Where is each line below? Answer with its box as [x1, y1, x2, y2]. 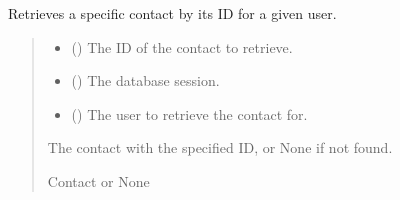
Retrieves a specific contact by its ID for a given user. [8, 3, 337, 23]
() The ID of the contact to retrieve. [71, 36, 293, 57]
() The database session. [71, 70, 220, 91]
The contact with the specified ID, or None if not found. [47, 137, 393, 158]
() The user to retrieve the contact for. [71, 103, 308, 124]
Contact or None [47, 170, 150, 191]
